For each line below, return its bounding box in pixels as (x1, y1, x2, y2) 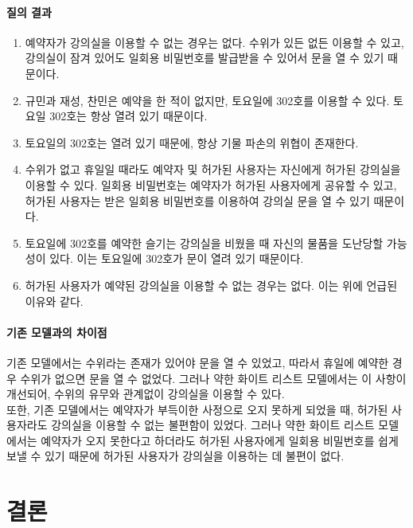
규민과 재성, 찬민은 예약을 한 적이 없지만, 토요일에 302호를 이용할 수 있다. (25, 92, 390, 108)
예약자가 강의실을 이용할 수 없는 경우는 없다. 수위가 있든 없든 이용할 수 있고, (25, 33, 404, 50)
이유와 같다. (25, 292, 84, 309)
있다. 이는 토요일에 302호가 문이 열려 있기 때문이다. (49, 250, 304, 267)
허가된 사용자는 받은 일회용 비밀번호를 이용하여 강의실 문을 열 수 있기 (25, 192, 370, 209)
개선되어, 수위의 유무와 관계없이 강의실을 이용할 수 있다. (6, 385, 285, 402)
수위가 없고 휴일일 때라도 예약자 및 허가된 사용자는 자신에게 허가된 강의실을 (25, 161, 401, 178)
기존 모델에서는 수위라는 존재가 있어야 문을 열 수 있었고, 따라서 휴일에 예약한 (6, 354, 389, 370)
